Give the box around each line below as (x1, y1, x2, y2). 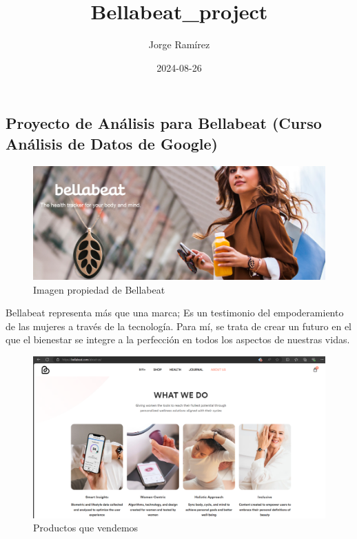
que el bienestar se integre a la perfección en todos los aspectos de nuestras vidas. (6, 332, 350, 347)
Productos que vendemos (33, 520, 139, 535)
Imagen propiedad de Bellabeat (33, 282, 165, 296)
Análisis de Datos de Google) (6, 132, 218, 154)
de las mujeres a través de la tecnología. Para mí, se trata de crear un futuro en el (6, 318, 351, 333)
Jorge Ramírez (148, 37, 210, 52)
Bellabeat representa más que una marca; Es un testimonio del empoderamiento (6, 305, 344, 320)
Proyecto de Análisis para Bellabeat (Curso (6, 112, 322, 134)
